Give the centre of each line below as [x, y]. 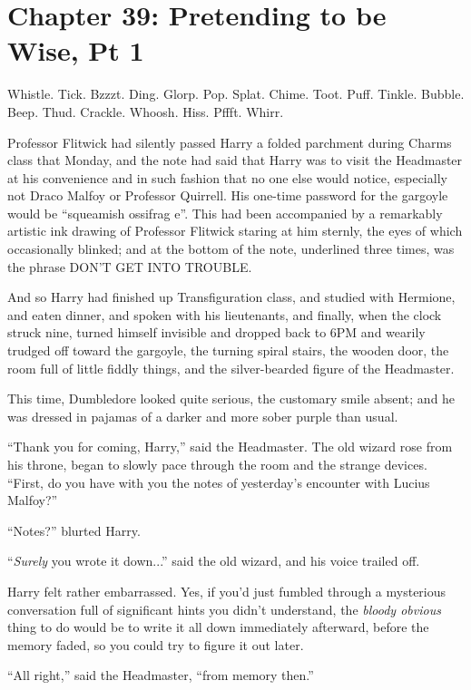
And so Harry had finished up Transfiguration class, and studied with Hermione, [231, 297]
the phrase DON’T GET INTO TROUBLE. [130, 266]
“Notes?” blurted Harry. [74, 530]
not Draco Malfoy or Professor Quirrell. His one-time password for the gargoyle [228, 195]
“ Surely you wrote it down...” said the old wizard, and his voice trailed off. [214, 561]
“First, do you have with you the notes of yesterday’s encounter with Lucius [219, 482]
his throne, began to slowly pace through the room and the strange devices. [217, 464]
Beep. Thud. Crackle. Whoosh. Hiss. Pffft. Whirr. [146, 111]
